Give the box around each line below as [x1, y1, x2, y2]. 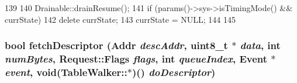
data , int [240, 38, 281, 53]
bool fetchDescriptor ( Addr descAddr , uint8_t [5, 38, 228, 53]
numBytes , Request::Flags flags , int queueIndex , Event [5, 51, 268, 66]
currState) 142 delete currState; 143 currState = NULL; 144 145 [5, 13, 236, 25]
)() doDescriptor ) [132, 64, 216, 79]
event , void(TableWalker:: [5, 64, 127, 79]
